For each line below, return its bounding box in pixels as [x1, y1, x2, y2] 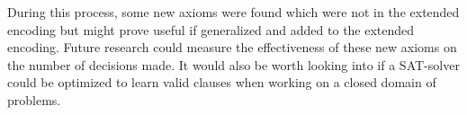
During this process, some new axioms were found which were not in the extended [7, 3, 460, 21]
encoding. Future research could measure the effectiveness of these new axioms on [7, 38, 457, 57]
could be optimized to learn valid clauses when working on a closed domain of [7, 73, 436, 92]
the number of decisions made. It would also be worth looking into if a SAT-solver [7, 55, 460, 74]
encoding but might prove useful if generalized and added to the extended [7, 20, 415, 39]
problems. [7, 90, 61, 109]
